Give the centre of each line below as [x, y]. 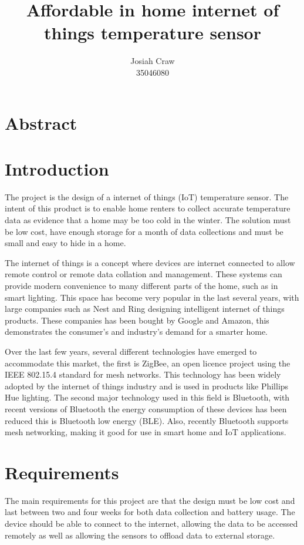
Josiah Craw [153, 61]
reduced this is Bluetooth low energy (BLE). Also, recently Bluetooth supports [147, 420]
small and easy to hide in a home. [65, 243]
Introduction [57, 168]
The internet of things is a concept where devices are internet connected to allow [150, 262]
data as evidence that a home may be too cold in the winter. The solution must [148, 220]
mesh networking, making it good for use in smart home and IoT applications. [146, 432]
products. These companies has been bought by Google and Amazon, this [137, 320]
